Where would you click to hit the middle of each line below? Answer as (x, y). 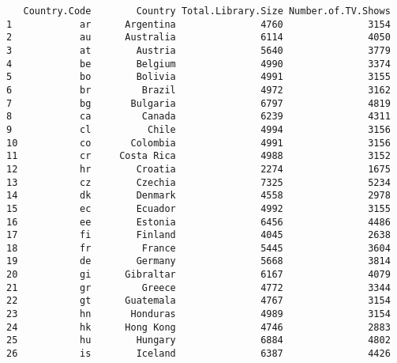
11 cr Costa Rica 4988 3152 (198, 156)
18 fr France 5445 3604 (198, 248)
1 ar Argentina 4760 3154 (198, 24)
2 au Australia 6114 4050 (198, 38)
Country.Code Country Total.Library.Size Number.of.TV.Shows (207, 11)
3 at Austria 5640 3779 (198, 50)
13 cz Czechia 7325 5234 (198, 182)
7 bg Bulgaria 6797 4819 (198, 103)
